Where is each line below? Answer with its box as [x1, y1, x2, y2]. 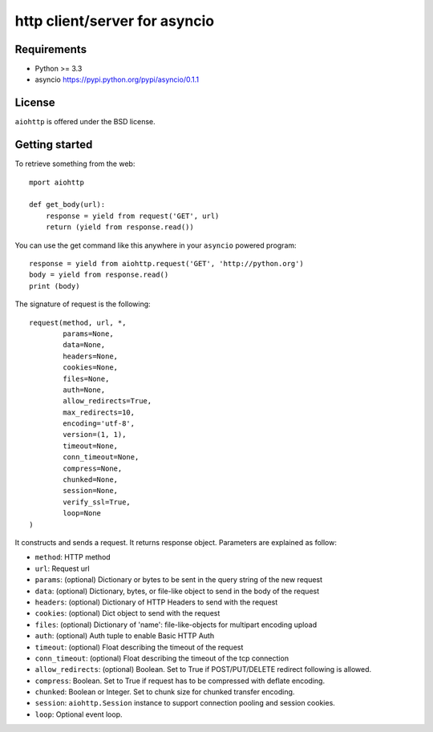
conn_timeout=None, [63, 453, 140, 462]
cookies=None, [63, 363, 119, 372]
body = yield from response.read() [29, 270, 169, 280]
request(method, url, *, [29, 317, 127, 327]
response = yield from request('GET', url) [45, 211, 220, 220]
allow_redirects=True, [63, 397, 152, 406]
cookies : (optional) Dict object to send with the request [34, 609, 221, 618]
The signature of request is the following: [14, 299, 152, 309]
